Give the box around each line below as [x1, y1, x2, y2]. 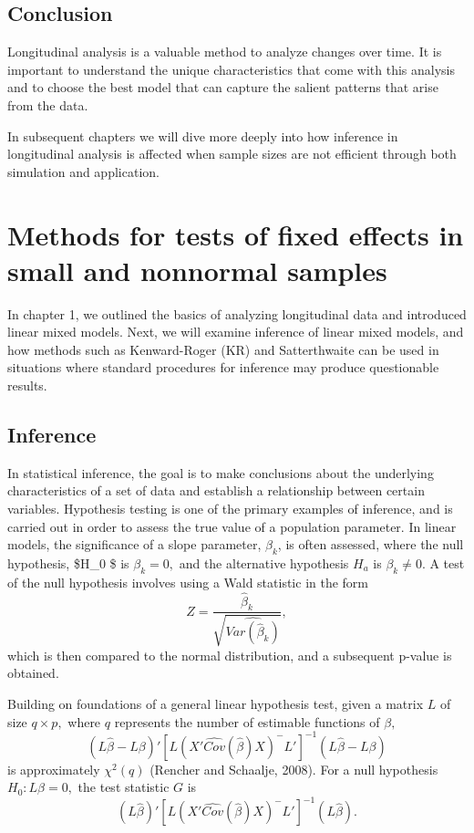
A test [429, 554, 465, 573]
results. [7, 376, 47, 395]
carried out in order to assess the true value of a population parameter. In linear [7, 516, 457, 536]
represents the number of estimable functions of [114, 712, 380, 731]
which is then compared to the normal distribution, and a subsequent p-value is [7, 645, 452, 664]
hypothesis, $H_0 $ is [7, 554, 129, 573]
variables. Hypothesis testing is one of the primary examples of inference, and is [7, 499, 453, 518]
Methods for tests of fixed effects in [7, 215, 464, 253]
